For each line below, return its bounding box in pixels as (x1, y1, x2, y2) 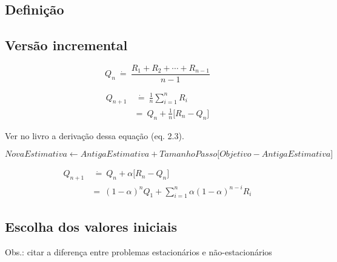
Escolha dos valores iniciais (5, 217, 177, 235)
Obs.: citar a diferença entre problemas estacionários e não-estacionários (5, 245, 272, 258)
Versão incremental (5, 36, 128, 54)
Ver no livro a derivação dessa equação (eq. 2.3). (5, 129, 184, 142)
